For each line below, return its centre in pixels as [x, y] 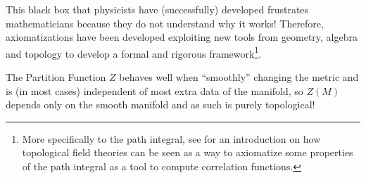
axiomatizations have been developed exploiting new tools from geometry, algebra [182, 37]
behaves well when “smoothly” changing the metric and [239, 77]
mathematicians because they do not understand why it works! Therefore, [165, 23]
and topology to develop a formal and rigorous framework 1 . [134, 52]
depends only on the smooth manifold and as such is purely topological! [160, 104]
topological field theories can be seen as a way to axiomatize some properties [188, 152]
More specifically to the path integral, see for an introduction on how [171, 138]
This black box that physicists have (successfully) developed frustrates [157, 9]
